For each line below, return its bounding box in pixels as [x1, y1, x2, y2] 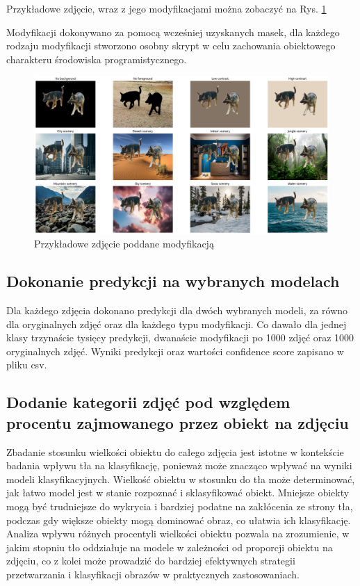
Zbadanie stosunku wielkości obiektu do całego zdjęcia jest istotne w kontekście [6, 444, 344, 459]
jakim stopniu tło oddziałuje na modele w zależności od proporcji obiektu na [6, 539, 333, 554]
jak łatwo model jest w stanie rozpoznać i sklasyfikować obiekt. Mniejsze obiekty [6, 485, 350, 500]
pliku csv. [6, 357, 47, 372]
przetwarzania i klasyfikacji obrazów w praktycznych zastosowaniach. [6, 567, 300, 581]
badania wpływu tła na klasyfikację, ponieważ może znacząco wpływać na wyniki [6, 458, 352, 473]
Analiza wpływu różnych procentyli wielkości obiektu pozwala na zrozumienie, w [6, 526, 350, 541]
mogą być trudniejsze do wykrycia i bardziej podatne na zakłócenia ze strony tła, [6, 499, 353, 514]
